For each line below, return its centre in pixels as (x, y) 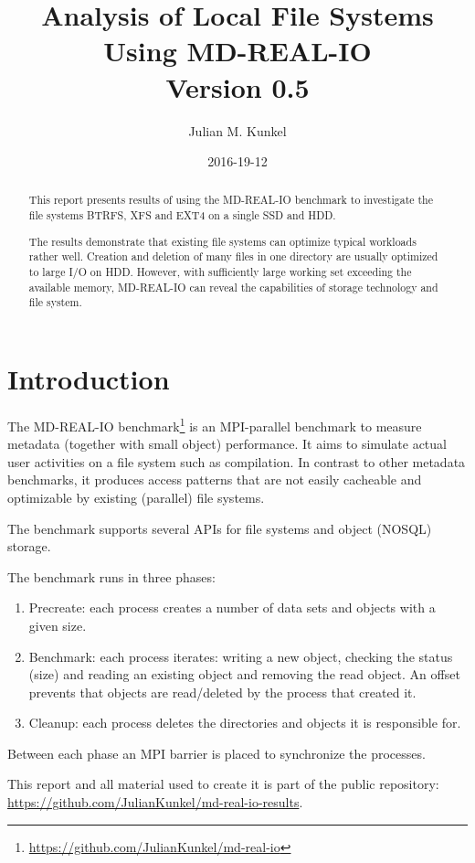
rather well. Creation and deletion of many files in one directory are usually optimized (233, 256)
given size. (58, 625)
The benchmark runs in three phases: (111, 576)
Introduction (89, 378)
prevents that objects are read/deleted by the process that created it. (222, 692)
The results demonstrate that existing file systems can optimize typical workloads (222, 241)
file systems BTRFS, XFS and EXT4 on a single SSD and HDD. (182, 215)
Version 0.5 (237, 86)
